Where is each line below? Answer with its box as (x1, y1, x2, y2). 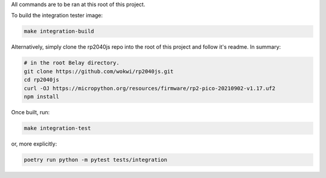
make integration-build (24, 28, 95, 35)
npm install (24, 93, 60, 100)
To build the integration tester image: (11, 12, 103, 19)
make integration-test (24, 124, 91, 132)
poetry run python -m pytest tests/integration (24, 156, 167, 163)
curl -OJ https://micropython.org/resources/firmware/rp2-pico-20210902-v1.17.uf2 (24, 85, 276, 91)
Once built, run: (11, 108, 50, 115)
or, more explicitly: (11, 140, 57, 147)
